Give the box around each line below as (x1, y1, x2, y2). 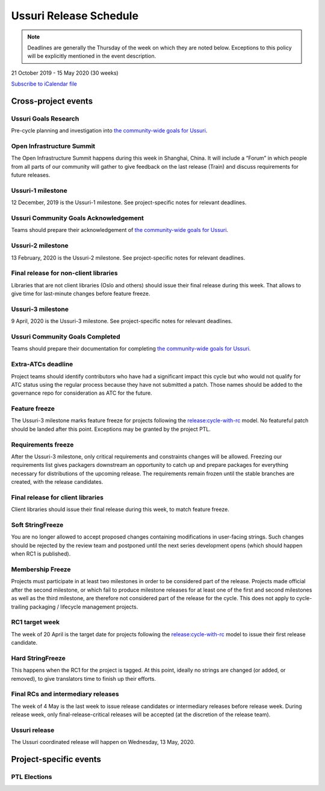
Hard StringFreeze (11, 654, 66, 662)
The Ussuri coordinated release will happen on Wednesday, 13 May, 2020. (11, 739, 196, 746)
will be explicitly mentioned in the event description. (27, 52, 156, 60)
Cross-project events (11, 96, 93, 106)
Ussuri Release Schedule (11, 9, 138, 22)
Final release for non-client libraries (11, 269, 118, 277)
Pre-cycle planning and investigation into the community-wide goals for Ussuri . (11, 127, 208, 134)
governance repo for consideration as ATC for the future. (11, 389, 153, 397)
